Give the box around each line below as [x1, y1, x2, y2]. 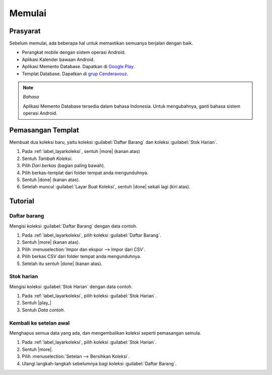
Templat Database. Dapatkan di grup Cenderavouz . [22, 71, 128, 77]
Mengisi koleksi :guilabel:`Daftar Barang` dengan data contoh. [9, 223, 138, 229]
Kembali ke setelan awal [9, 319, 70, 327]
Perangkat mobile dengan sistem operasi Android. [22, 49, 126, 56]
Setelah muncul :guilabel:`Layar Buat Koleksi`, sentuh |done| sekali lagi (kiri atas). [22, 184, 191, 190]
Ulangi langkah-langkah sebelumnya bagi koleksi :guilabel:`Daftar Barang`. [22, 360, 177, 366]
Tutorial [9, 197, 35, 205]
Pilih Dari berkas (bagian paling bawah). [22, 163, 105, 169]
